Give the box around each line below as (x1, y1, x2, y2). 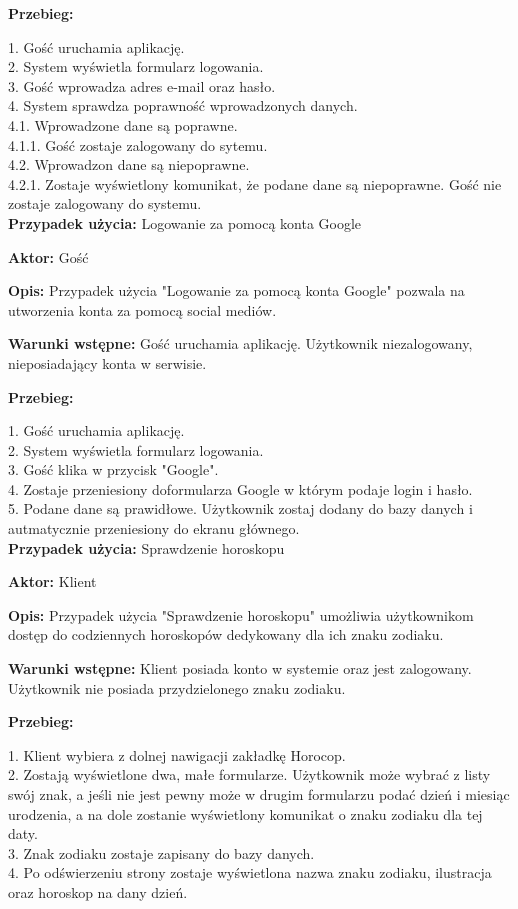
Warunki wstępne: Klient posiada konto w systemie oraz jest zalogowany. (8, 658, 472, 679)
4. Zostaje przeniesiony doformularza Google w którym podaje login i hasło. (8, 478, 473, 499)
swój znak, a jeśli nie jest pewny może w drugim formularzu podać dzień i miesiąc (8, 784, 510, 804)
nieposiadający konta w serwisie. (8, 352, 207, 373)
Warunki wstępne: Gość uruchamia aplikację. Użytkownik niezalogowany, (8, 333, 473, 354)
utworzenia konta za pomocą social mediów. (8, 299, 277, 320)
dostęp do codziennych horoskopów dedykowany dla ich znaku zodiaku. (8, 624, 444, 645)
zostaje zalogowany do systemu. (8, 193, 202, 214)
